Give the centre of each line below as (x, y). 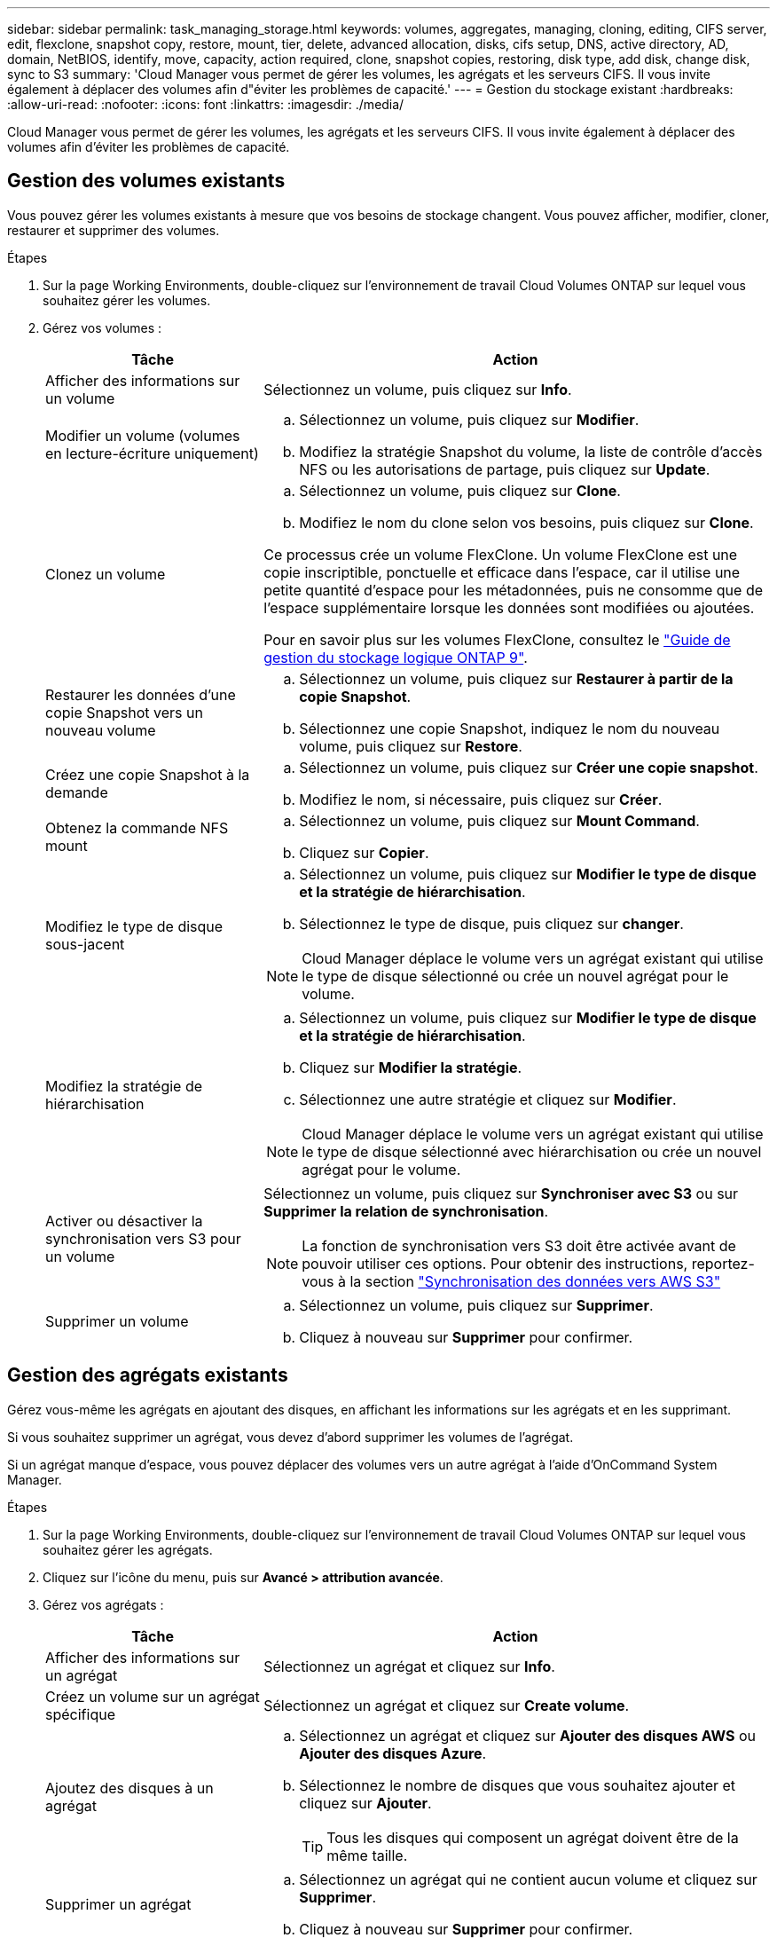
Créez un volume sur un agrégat (153, 1696)
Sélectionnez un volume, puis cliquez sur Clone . (460, 490)
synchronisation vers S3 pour (143, 1238)
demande (77, 792)
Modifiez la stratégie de (124, 1086)
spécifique (80, 1714)
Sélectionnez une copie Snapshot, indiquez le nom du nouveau (510, 728)
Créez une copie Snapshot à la (148, 774)
